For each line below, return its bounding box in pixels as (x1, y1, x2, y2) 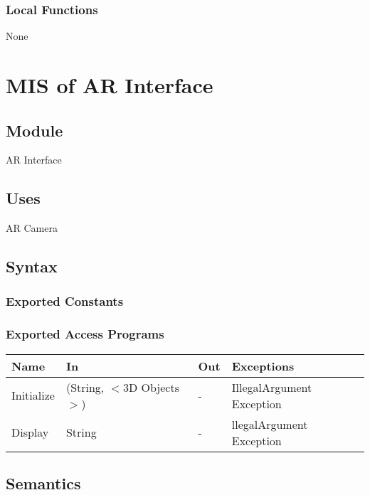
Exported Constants (6, 292, 124, 310)
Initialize (11, 387, 55, 404)
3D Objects (122, 378, 179, 395)
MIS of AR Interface (6, 70, 213, 99)
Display (11, 424, 49, 441)
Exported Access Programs (6, 325, 164, 343)
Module (6, 119, 63, 141)
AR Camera (6, 220, 58, 235)
